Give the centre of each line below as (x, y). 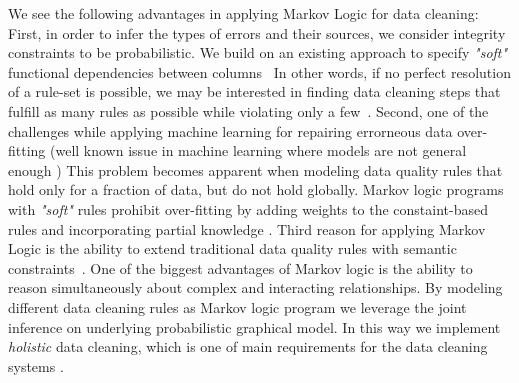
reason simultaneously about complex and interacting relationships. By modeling (255, 287)
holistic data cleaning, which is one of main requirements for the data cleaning (248, 346)
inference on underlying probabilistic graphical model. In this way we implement (254, 326)
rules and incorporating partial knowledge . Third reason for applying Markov (247, 228)
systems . (36, 365)
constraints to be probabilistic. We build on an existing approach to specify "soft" (258, 52)
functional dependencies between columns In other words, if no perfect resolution (259, 71)
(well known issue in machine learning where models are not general (258, 150)
